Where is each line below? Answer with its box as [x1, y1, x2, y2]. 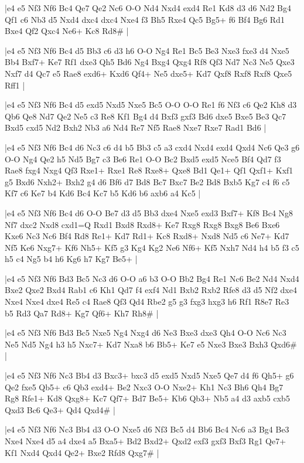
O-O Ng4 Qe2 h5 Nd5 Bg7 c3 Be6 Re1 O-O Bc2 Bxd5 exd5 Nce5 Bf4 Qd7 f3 [5, 152, 281, 165]
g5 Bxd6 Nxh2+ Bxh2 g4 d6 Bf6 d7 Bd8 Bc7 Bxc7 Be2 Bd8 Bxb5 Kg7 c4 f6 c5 [5, 175, 290, 188]
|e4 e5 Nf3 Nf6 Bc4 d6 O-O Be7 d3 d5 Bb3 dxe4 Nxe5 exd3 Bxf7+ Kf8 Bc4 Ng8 [5, 206, 293, 219]
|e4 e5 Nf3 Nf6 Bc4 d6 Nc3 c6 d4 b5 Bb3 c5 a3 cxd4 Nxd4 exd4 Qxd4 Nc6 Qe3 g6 [5, 141, 300, 153]
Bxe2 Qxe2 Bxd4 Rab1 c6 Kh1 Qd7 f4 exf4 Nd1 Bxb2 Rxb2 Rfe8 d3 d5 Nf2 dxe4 [5, 284, 297, 296]
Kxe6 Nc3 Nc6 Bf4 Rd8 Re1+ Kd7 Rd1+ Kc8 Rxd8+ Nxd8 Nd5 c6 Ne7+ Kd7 [5, 230, 289, 242]
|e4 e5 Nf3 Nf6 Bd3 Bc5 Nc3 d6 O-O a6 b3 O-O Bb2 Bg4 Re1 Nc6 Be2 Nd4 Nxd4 [5, 272, 299, 284]
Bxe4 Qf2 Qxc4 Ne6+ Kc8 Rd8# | [5, 25, 129, 37]
